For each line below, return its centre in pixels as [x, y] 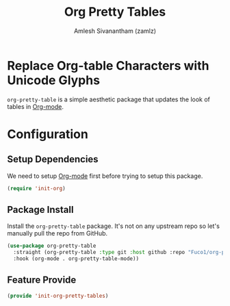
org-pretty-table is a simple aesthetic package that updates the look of [109, 99]
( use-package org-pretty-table [52, 246]
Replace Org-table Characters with [108, 65]
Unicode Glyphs [54, 80]
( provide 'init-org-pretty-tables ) [58, 296]
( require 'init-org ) [37, 188]
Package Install [40, 209]
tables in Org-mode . [35, 106]
